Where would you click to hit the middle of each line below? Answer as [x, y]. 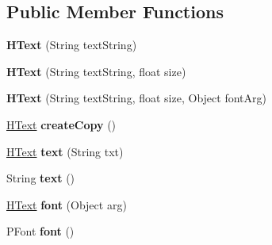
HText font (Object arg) [67, 204]
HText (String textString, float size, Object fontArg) [136, 98]
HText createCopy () [61, 124]
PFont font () [40, 231]
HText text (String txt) [65, 151]
